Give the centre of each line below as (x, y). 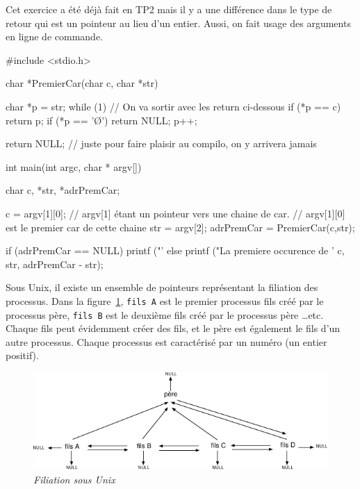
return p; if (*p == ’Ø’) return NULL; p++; (101, 120)
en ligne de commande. (54, 36)
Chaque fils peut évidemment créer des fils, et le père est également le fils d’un (173, 328)
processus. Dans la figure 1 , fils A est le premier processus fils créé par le (165, 300)
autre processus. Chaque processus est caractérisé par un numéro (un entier (166, 341)
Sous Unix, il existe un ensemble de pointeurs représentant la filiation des (162, 287)
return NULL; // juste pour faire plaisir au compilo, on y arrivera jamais (161, 143)
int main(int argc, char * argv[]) (74, 166)
